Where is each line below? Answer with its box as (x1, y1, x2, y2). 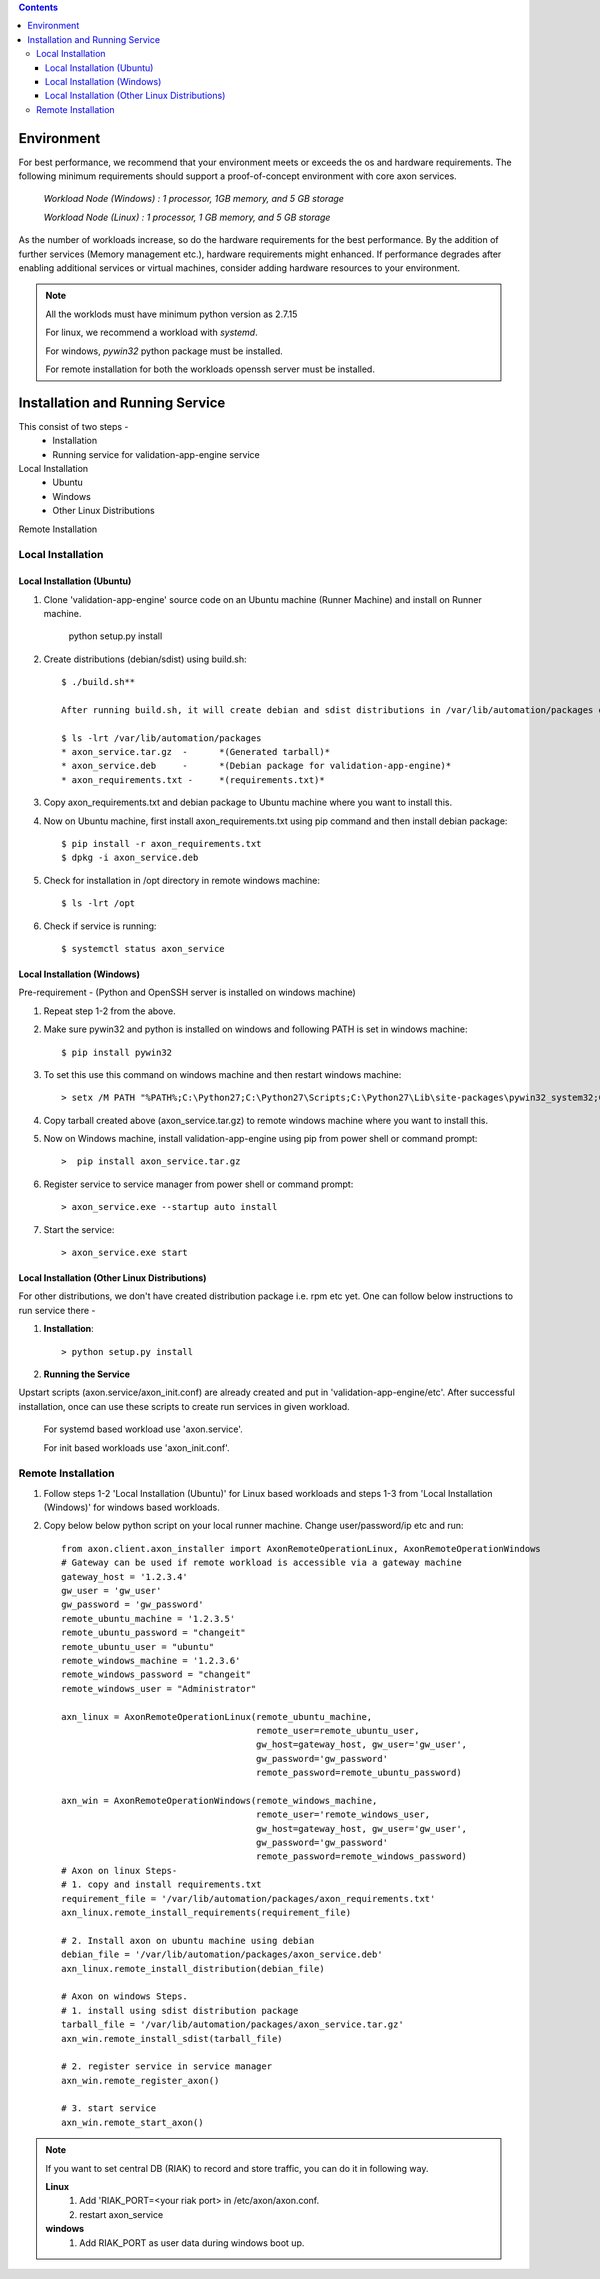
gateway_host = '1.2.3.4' (61, 1571, 189, 1582)
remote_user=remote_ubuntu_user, (255, 1725, 420, 1736)
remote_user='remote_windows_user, (255, 1809, 431, 1820)
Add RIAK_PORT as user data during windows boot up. (79, 2236, 305, 2249)
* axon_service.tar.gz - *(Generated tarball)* (61, 746, 330, 758)
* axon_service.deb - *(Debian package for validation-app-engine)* (61, 760, 452, 772)
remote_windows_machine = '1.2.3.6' (61, 1655, 241, 1666)
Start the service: (43, 1223, 115, 1235)
